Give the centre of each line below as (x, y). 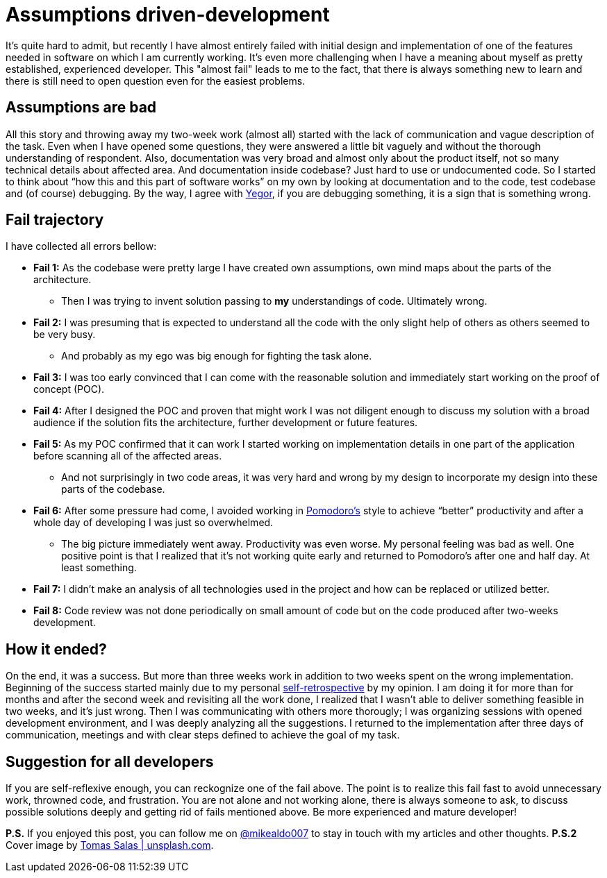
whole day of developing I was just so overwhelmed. (153, 523)
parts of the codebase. (113, 489)
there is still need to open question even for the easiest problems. (156, 81)
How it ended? (56, 649)
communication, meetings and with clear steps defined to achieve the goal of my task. (203, 735)
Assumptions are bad (81, 108)
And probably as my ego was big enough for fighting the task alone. (217, 356)
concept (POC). (69, 389)
